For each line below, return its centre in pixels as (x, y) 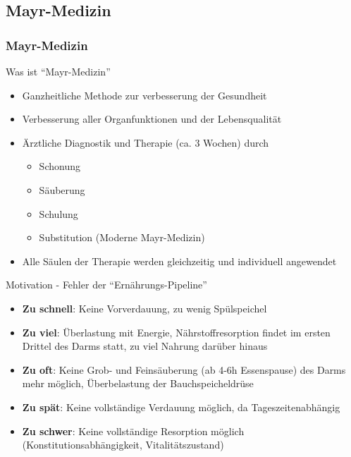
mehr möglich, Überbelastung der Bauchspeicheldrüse (138, 383)
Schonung (60, 166)
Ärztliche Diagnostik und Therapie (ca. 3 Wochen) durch (146, 142)
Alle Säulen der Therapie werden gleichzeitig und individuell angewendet (179, 261)
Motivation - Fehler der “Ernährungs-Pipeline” (106, 285)
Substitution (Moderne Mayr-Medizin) (122, 237)
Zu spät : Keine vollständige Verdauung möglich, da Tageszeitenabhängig (181, 407)
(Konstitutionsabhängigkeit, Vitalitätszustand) (123, 445)
